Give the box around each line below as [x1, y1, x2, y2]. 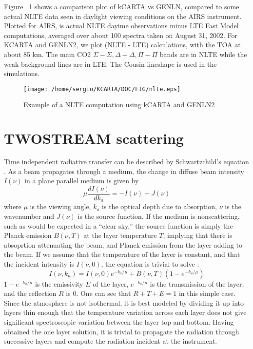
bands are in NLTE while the [159, 49, 247, 59]
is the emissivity [35, 278, 83, 289]
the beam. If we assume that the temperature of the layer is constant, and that [4, 249, 240, 259]
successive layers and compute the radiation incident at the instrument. [4, 336, 217, 346]
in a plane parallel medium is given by [24, 175, 139, 186]
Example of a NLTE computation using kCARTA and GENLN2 [23, 99, 215, 110]
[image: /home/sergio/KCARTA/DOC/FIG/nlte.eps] [23, 85, 181, 93]
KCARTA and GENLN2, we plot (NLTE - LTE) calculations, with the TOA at [4, 39, 241, 50]
